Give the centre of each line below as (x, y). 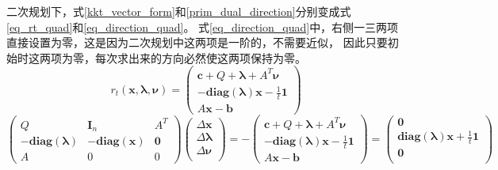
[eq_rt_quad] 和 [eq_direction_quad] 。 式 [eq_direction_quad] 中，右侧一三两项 (203, 26)
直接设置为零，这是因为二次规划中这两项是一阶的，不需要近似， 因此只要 (197, 42)
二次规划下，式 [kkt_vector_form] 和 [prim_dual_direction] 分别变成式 (179, 11)
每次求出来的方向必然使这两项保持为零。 (200, 57)
